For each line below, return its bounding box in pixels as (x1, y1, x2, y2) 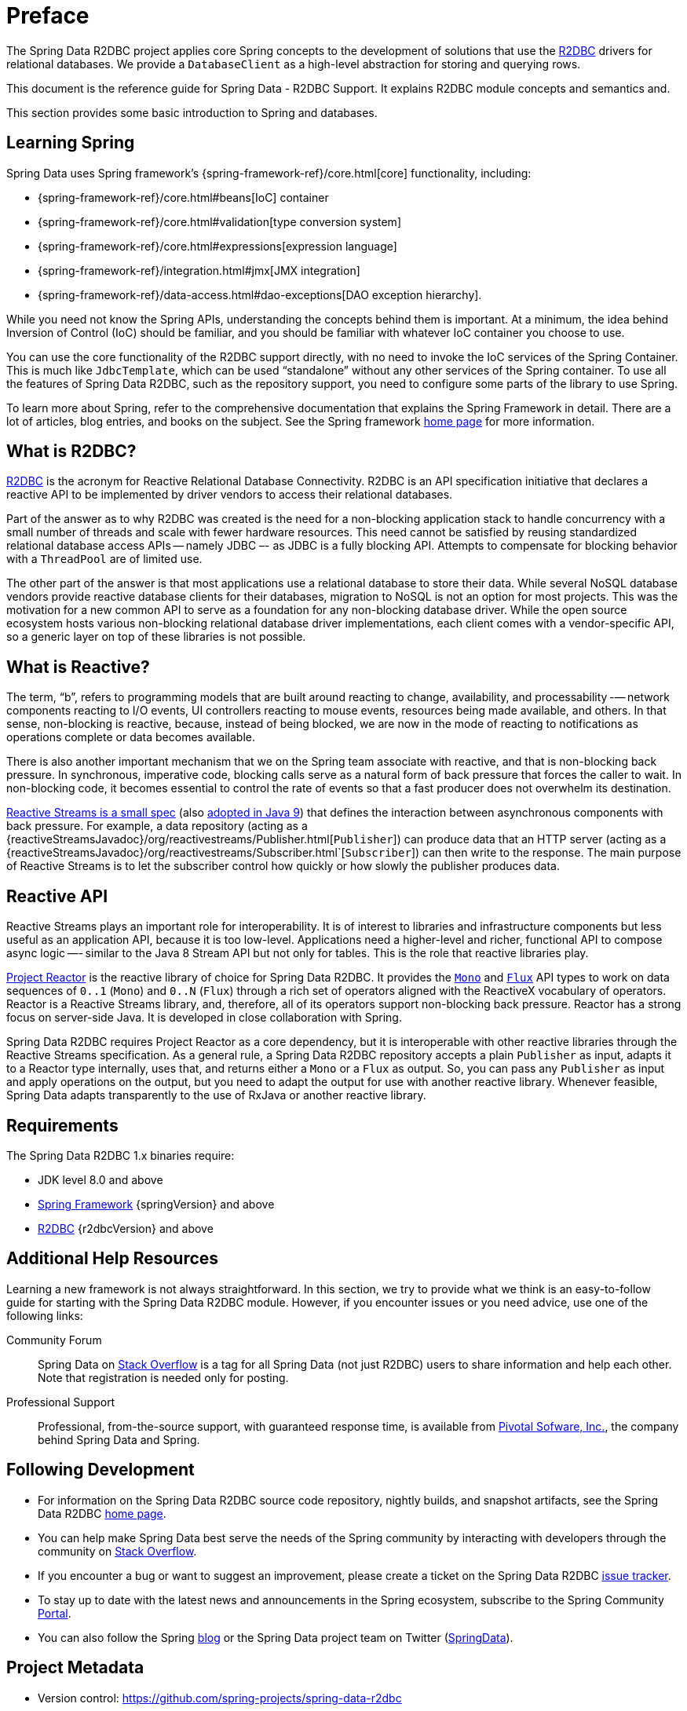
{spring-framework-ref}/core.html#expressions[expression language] (38, 239, 397, 253)
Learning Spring (6, 133, 135, 153)
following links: (6, 1308, 83, 1322)
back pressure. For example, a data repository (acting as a (6, 819, 308, 833)
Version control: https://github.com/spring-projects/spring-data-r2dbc (38, 1691, 402, 1705)
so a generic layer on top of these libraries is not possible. (6, 630, 306, 644)
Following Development (6, 1460, 195, 1480)
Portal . (38, 1606, 71, 1620)
